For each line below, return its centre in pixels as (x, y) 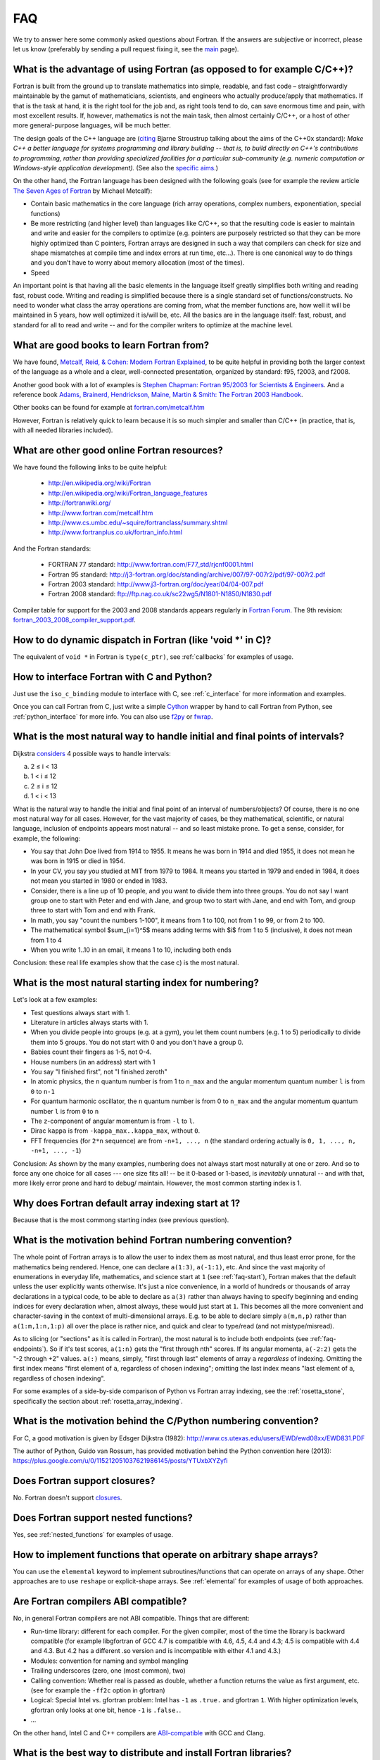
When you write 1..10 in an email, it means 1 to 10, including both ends (131, 950)
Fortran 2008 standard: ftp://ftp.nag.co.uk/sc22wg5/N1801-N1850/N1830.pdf (160, 594)
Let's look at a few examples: (55, 1000)
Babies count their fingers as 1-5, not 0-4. (91, 1052)
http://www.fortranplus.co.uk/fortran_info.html (115, 532)
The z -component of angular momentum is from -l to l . (113, 1121)
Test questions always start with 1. (80, 1012)
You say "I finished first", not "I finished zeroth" (99, 1072)
